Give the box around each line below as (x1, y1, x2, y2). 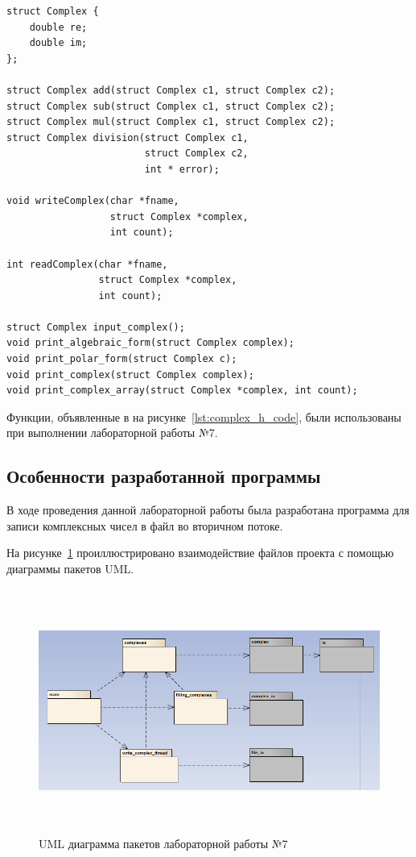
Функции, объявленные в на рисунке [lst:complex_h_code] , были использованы (6, 408, 402, 425)
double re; (29, 21, 88, 33)
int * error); (144, 163, 220, 175)
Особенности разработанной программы (6, 464, 321, 489)
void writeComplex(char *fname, (6, 195, 179, 207)
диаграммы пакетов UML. (6, 560, 134, 577)
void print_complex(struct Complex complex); (6, 368, 254, 381)
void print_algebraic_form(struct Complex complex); (6, 337, 294, 349)
